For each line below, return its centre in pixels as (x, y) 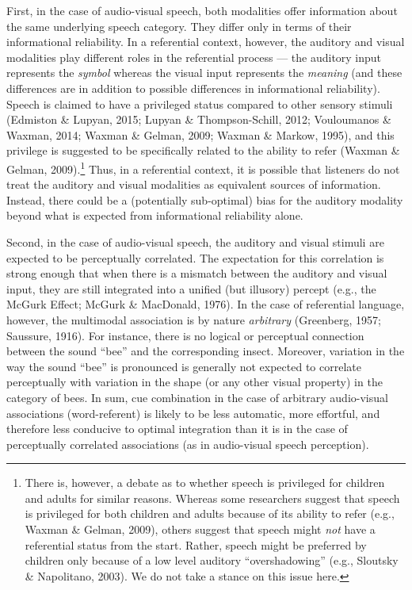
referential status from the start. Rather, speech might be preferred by (196, 544)
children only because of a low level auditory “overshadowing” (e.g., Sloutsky (212, 560)
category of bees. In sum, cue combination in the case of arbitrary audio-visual (197, 397)
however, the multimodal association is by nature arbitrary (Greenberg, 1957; (194, 319)
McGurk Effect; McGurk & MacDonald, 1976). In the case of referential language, (206, 304)
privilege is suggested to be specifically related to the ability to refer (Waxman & (203, 150)
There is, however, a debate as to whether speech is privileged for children (205, 483)
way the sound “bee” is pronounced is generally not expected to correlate (184, 366)
